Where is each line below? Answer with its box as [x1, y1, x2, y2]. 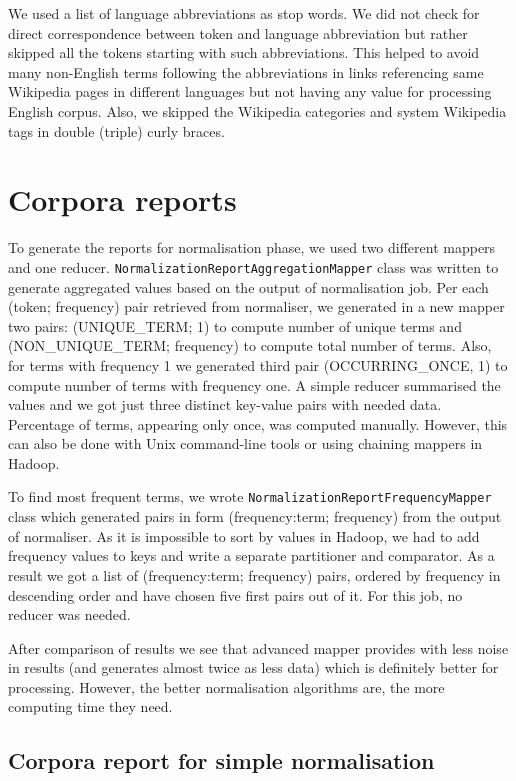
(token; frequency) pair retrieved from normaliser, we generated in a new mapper [8, 296, 505, 317]
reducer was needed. [8, 604, 131, 625]
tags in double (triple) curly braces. [8, 120, 225, 141]
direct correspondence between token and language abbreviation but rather [8, 22, 468, 43]
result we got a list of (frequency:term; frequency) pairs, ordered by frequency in [8, 564, 501, 585]
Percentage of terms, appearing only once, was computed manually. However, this [8, 413, 508, 434]
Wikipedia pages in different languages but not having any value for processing [8, 81, 492, 102]
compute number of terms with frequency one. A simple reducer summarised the [8, 374, 501, 395]
